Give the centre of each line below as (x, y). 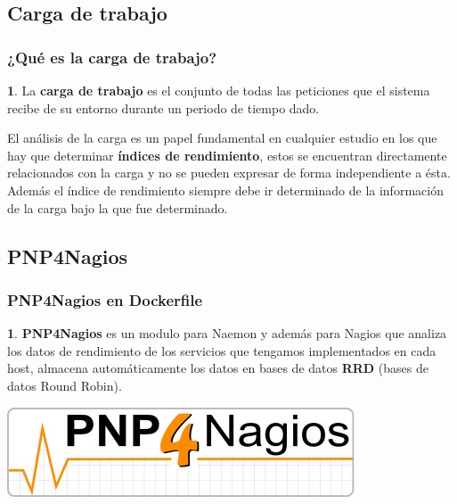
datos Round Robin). (65, 385)
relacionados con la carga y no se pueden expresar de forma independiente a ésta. (229, 173)
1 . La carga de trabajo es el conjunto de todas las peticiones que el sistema (219, 90)
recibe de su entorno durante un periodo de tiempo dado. (163, 107)
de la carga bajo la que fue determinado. (118, 207)
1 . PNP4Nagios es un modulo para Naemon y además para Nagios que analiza (227, 333)
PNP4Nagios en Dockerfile (105, 299)
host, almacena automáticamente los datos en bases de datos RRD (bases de (218, 368)
